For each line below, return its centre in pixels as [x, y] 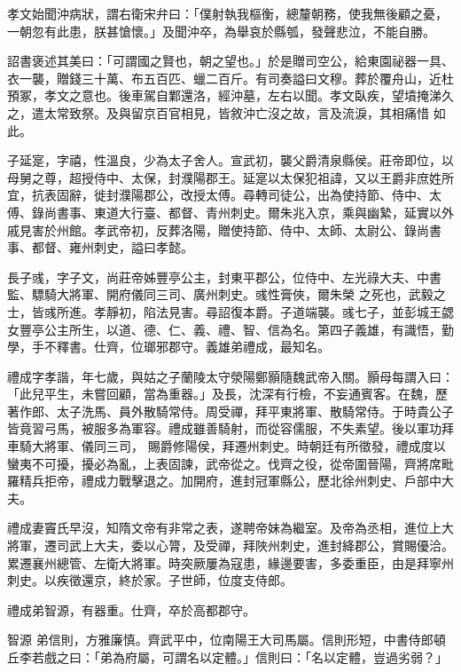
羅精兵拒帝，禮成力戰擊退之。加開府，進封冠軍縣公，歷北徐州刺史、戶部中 [224, 481]
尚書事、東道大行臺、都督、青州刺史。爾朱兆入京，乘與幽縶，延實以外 [249, 212]
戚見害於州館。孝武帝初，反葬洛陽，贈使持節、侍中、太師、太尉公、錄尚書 [224, 229]
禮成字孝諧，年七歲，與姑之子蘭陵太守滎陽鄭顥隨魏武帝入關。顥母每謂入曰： [230, 376]
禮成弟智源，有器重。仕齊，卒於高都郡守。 [131, 609]
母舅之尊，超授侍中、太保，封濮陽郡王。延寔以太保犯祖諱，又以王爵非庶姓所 [230, 177]
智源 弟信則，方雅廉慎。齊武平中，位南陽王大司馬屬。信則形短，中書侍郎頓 [227, 640]
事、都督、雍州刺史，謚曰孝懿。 [100, 247]
